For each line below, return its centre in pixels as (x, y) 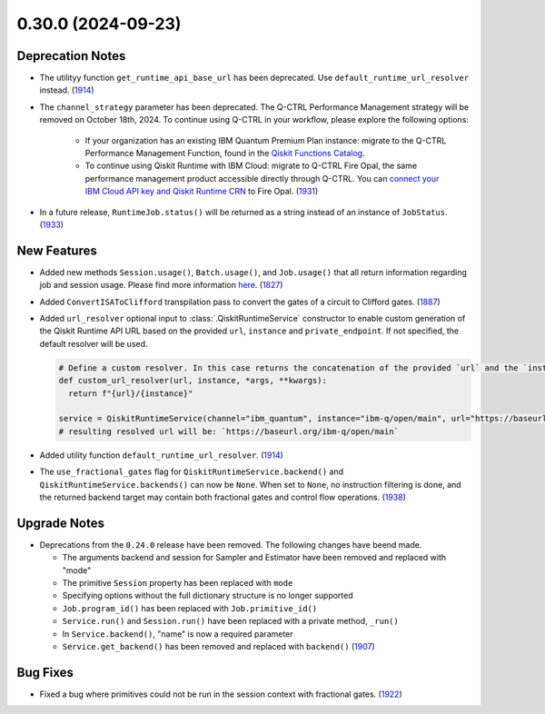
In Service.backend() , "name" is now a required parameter (178, 634)
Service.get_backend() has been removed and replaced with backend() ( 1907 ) (219, 646)
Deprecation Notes (71, 56)
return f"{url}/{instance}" (131, 393)
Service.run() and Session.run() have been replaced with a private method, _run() (230, 621)
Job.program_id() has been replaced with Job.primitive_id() (190, 608)
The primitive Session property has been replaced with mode (178, 583)
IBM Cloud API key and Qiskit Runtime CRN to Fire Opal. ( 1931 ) (202, 192)
